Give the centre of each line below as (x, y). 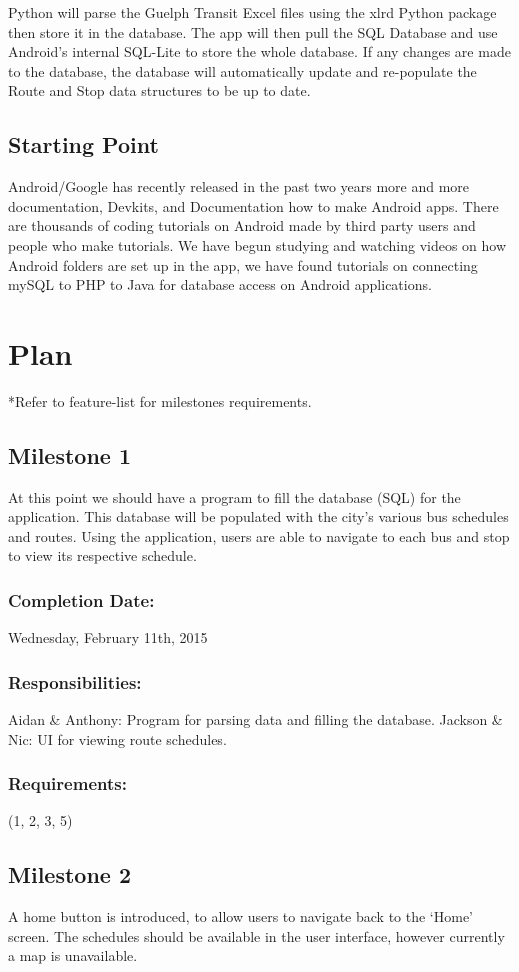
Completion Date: (81, 599)
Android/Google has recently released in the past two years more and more (239, 186)
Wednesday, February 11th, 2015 (108, 637)
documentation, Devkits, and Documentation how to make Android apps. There (253, 205)
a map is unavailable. (73, 955)
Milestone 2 (69, 874)
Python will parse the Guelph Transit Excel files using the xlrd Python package (252, 12)
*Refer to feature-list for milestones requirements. (160, 400)
